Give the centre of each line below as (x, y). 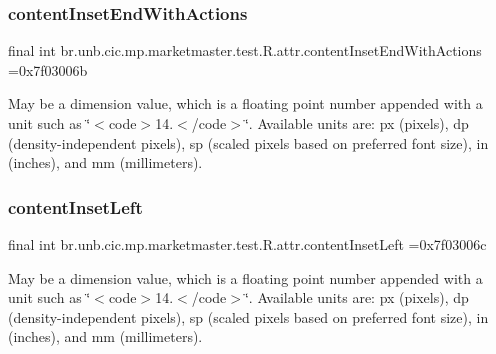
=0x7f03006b (48, 69)
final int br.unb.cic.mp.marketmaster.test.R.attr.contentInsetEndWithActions (245, 50)
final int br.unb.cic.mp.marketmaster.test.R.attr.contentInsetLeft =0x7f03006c (247, 244)
